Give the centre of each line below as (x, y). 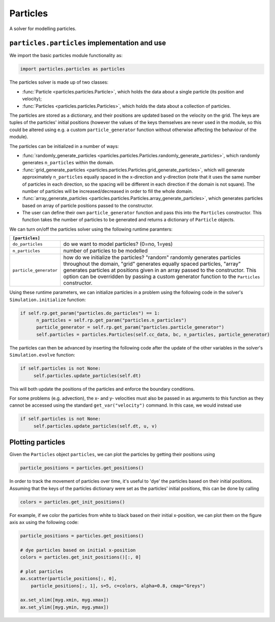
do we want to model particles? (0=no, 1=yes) (118, 244)
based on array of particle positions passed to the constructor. (88, 205)
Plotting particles (37, 442)
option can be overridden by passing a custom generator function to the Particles (162, 277)
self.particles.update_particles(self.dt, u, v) (95, 426)
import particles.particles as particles (73, 69)
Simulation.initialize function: (48, 300)
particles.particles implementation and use (88, 43)
